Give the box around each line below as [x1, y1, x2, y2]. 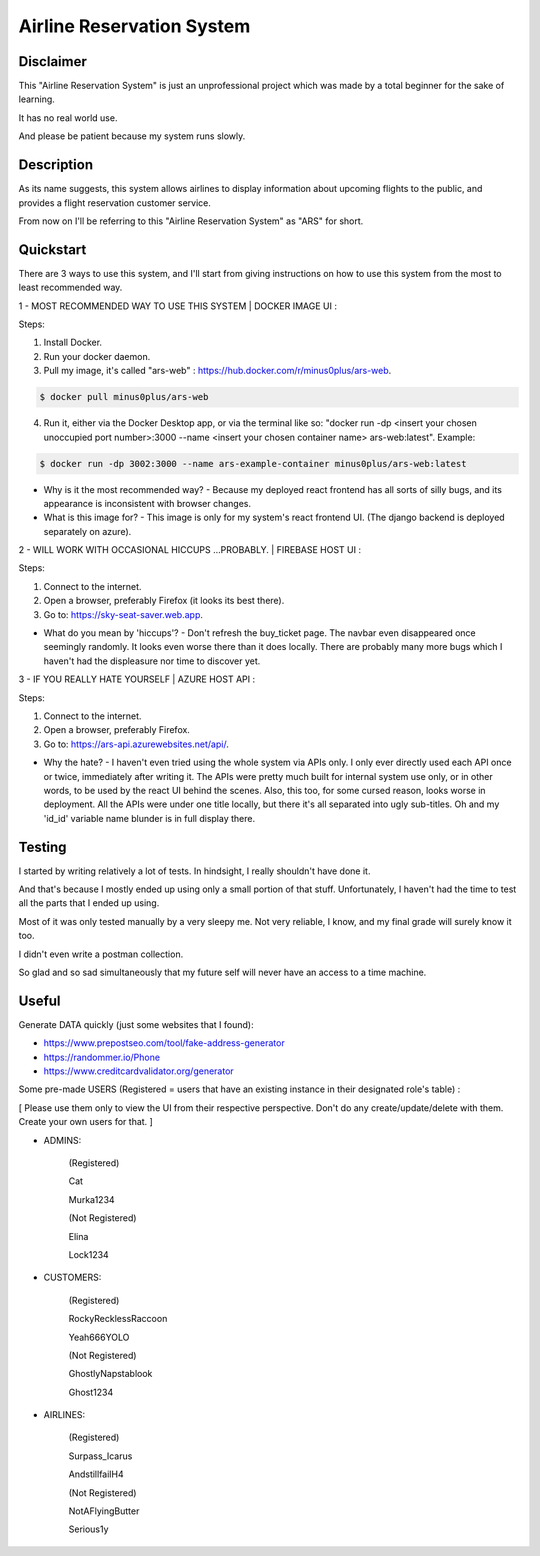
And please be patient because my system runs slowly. [18, 130, 246, 142]
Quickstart [18, 241, 87, 258]
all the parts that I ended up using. [18, 897, 160, 909]
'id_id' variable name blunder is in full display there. [43, 812, 255, 824]
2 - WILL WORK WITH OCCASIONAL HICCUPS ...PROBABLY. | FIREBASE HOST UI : [18, 544, 362, 556]
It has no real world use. [18, 111, 118, 124]
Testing [18, 838, 67, 855]
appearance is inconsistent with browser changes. [43, 497, 252, 509]
